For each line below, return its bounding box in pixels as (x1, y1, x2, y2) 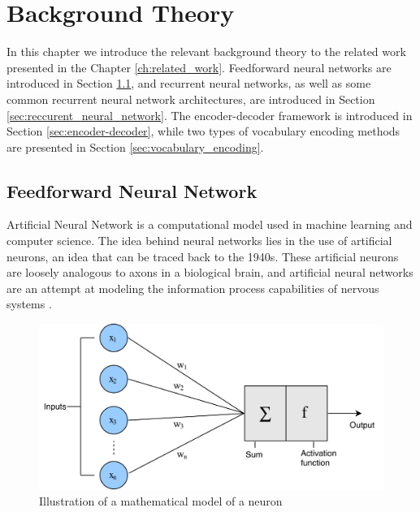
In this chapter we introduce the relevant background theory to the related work (6, 43, 406, 60)
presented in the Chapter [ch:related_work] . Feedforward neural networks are (6, 58, 392, 75)
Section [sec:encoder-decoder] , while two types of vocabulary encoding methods (6, 123, 401, 140)
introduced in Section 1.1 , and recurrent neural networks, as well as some (6, 75, 371, 92)
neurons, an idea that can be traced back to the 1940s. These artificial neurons (6, 247, 399, 265)
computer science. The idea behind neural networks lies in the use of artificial (6, 232, 392, 249)
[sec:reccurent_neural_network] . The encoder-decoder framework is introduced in (6, 106, 413, 123)
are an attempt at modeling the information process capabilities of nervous (6, 279, 379, 296)
